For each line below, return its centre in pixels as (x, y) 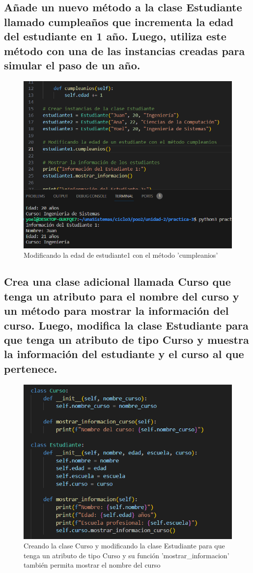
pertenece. (31, 368)
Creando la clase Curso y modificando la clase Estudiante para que (124, 546)
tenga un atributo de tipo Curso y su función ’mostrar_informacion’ (126, 555)
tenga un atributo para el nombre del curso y (122, 296)
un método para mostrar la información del (116, 311)
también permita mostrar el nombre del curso (92, 565)
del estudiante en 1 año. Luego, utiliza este (115, 36)
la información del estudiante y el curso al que (124, 354)
